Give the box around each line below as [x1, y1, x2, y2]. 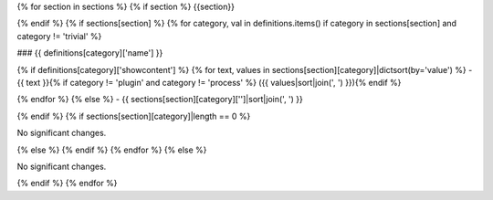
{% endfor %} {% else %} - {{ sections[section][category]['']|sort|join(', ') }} [16, 94, 303, 105]
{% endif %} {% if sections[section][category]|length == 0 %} [16, 111, 251, 121]
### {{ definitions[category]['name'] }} [16, 47, 163, 58]
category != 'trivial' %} [16, 30, 102, 41]
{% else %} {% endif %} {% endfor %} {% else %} [16, 144, 207, 155]
